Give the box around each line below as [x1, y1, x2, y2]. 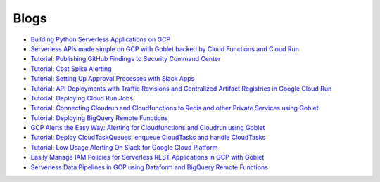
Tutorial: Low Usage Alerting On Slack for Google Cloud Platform [30, 143, 218, 151]
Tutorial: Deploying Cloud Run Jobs [30, 93, 134, 102]
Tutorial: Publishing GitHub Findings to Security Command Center [30, 55, 221, 63]
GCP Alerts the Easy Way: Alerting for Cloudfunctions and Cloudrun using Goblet [30, 124, 265, 132]
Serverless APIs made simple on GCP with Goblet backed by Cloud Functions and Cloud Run [30, 44, 299, 53]
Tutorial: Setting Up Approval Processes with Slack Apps [30, 74, 195, 83]
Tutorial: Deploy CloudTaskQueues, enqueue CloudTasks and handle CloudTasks [30, 134, 266, 142]
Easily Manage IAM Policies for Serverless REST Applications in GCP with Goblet [30, 153, 265, 162]
